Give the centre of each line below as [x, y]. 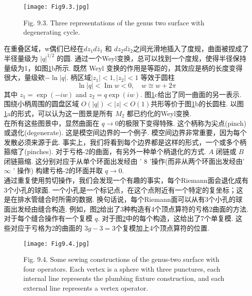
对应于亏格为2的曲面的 [46, 228]
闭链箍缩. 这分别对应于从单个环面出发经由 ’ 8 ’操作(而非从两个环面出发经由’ [124, 161]
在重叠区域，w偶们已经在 [44, 48]
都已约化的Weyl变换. [159, 113]
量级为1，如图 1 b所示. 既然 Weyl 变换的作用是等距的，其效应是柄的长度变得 [123, 68]
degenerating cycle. [52, 32]
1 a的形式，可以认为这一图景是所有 [58, 113]
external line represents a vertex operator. [86, 288]
